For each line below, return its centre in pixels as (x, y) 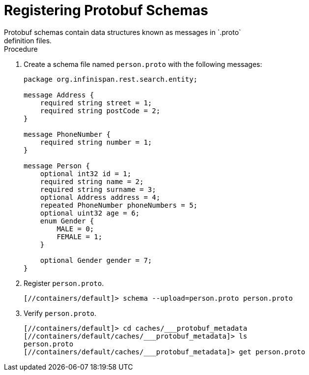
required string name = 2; (92, 181)
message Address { (59, 95)
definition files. (28, 40)
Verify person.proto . (60, 313)
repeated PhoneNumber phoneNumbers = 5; (119, 205)
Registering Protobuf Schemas (106, 10)
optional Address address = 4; (100, 197)
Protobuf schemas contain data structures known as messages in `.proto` (123, 32)
